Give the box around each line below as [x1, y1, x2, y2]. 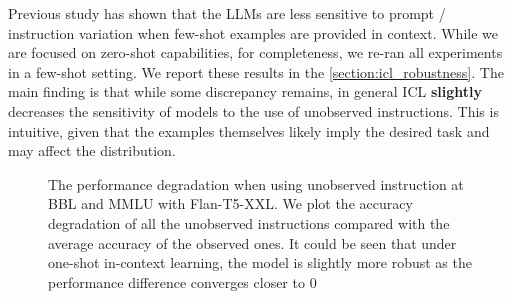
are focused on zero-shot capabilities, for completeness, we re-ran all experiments [8, 42, 503, 63]
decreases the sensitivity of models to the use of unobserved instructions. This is [8, 100, 499, 121]
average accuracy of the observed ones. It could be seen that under [48, 232, 457, 253]
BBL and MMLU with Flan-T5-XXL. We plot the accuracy [48, 193, 413, 214]
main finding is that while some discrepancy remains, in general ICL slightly [8, 81, 483, 102]
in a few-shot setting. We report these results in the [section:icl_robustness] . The [8, 61, 504, 82]
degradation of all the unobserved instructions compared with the [48, 212, 450, 233]
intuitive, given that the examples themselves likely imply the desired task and [8, 120, 490, 141]
